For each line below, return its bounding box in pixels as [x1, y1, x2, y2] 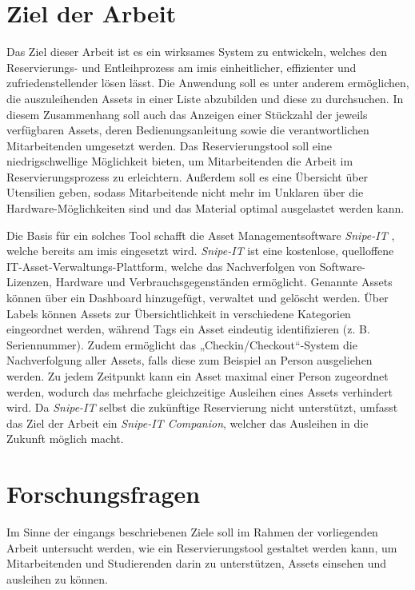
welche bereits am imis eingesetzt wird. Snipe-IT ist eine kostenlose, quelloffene [6, 242, 394, 259]
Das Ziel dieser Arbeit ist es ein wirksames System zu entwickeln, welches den [6, 43, 388, 60]
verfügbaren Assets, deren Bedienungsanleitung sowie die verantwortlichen [6, 122, 369, 138]
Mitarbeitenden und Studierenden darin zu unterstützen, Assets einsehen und [6, 555, 387, 572]
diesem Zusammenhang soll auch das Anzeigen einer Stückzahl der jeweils [6, 106, 368, 122]
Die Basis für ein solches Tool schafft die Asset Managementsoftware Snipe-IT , [6, 226, 395, 243]
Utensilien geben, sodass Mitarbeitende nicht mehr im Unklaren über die [6, 184, 364, 201]
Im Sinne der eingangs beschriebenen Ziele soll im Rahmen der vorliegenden [6, 524, 378, 540]
